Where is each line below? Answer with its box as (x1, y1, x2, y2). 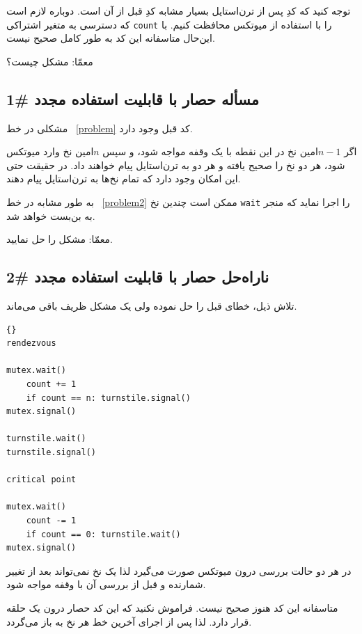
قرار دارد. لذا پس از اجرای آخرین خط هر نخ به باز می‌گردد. (6, 614, 252, 628)
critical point (6, 475, 77, 485)
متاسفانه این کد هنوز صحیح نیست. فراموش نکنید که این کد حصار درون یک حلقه (6, 600, 338, 615)
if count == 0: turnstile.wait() (26, 529, 181, 539)
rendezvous (6, 338, 56, 349)
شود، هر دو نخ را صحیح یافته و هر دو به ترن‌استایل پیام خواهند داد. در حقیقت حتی (6, 157, 345, 172)
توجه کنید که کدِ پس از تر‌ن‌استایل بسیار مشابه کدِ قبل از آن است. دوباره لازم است (6, 3, 351, 17)
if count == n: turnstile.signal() (26, 393, 191, 403)
